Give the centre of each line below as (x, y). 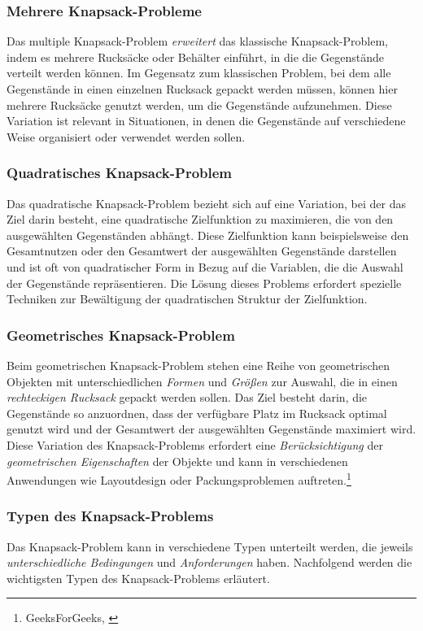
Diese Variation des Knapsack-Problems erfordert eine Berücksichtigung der (195, 444)
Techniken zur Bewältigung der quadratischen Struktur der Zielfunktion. (187, 299)
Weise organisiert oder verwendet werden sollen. (126, 136)
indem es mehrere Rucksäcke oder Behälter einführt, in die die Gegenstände (196, 57)
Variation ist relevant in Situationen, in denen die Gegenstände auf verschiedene (206, 121)
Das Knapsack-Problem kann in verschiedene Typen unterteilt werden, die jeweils (210, 546)
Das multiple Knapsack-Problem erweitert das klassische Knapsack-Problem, (197, 41)
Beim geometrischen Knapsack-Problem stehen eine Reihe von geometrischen (198, 365)
